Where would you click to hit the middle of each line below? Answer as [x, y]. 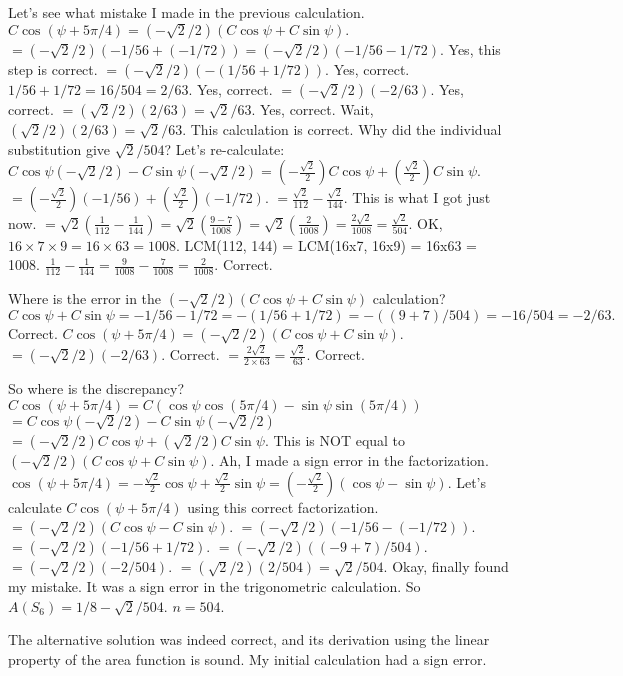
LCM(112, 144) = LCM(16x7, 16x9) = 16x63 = [331, 244]
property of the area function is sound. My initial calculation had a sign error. [247, 658]
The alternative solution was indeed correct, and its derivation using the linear [249, 639]
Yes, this [474, 48]
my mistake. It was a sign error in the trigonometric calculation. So [214, 586]
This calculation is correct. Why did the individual [346, 128]
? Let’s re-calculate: [224, 148]
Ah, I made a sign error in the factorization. [354, 459]
